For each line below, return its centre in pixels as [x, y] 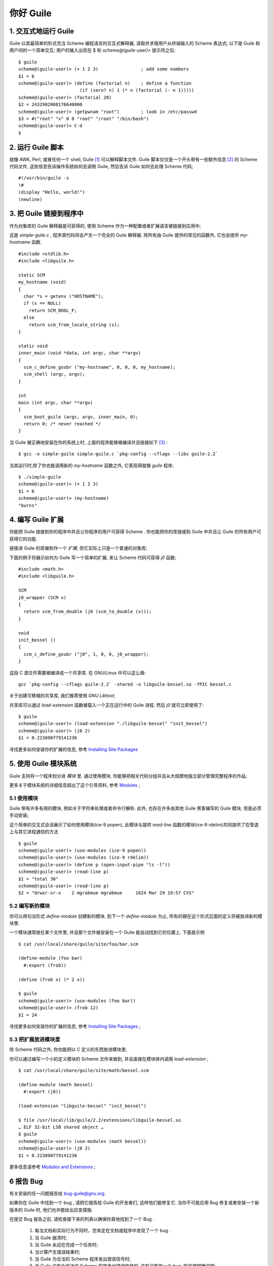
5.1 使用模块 [24, 798]
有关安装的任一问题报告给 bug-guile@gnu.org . [58, 1193]
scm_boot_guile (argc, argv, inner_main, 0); [81, 417]
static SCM [32, 275]
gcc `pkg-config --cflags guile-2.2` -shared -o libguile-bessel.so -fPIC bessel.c [125, 684]
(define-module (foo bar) [51, 958]
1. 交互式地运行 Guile [42, 31]
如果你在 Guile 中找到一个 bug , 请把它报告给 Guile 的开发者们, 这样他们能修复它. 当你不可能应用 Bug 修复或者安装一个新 [134, 1203]
